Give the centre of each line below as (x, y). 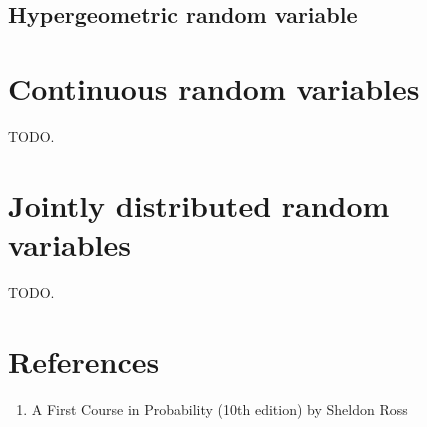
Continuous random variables (214, 87)
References (84, 360)
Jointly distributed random (199, 204)
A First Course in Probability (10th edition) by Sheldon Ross (219, 408)
